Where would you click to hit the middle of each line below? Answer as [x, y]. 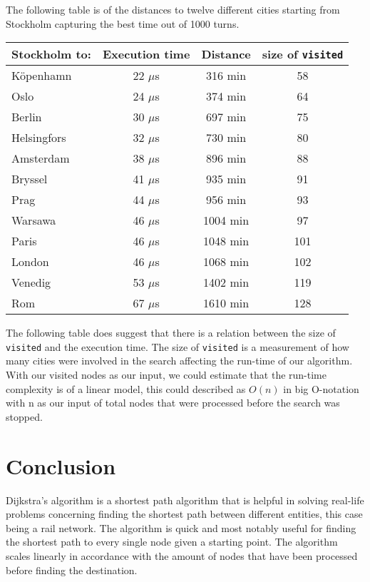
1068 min [226, 262]
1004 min [226, 220]
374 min [226, 96]
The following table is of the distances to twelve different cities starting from [173, 9]
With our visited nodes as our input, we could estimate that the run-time [166, 375]
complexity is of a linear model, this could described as [126, 388]
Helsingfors [39, 138]
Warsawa [34, 220]
